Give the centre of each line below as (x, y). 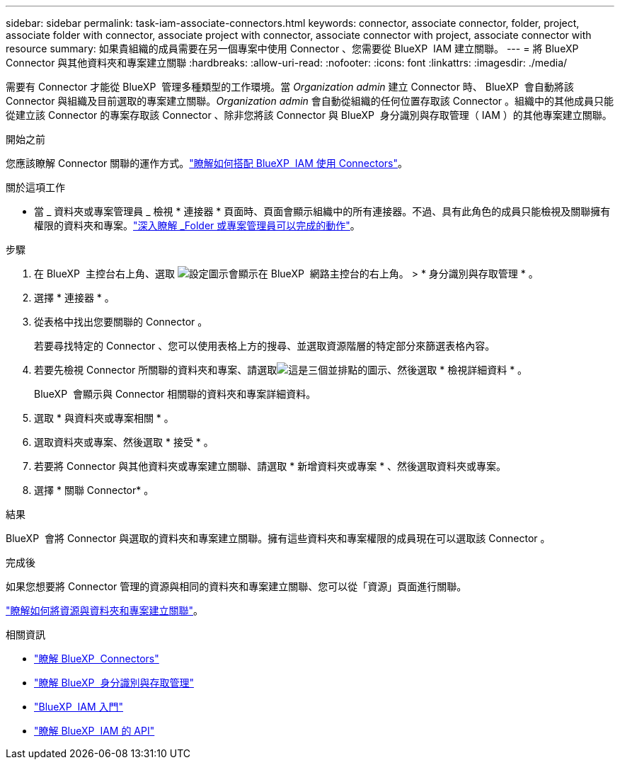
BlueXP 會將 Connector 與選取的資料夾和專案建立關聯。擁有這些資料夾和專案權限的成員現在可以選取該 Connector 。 (278, 538)
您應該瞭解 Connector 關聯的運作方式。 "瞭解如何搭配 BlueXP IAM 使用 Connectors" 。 (207, 163)
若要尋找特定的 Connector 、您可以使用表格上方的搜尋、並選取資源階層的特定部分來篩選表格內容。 (265, 346)
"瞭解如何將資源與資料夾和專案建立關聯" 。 (105, 610)
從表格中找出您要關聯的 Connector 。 (121, 322)
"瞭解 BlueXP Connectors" (97, 658)
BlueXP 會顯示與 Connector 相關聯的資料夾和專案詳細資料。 (175, 394)
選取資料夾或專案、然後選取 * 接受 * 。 (124, 442)
